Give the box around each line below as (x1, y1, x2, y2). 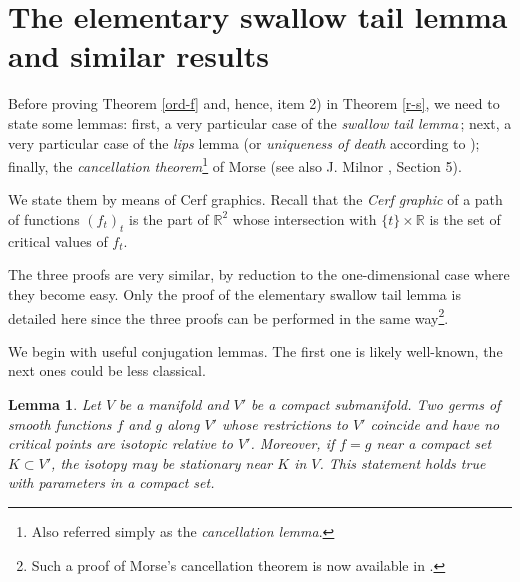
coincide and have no (370, 413, 500, 434)
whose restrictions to (221, 413, 348, 434)
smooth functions (8, 413, 112, 434)
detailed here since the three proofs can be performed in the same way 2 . (8, 304, 449, 328)
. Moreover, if (250, 433, 335, 454)
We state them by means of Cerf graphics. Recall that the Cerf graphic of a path (8, 189, 503, 210)
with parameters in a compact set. (8, 472, 215, 493)
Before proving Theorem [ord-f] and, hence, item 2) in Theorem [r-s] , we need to (8, 93, 500, 114)
